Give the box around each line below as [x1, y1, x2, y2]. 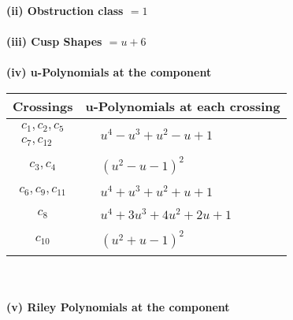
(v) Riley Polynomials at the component [6, 299, 230, 314]
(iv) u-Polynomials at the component [6, 64, 212, 80]
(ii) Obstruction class [6, 2, 124, 18]
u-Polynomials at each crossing [85, 96, 280, 115]
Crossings [13, 96, 73, 115]
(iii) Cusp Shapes [6, 33, 102, 50]
